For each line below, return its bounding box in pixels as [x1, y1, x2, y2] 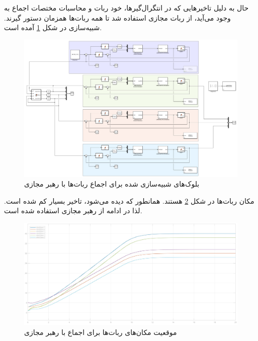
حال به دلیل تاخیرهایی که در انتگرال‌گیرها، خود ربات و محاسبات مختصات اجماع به [4, 3, 249, 13]
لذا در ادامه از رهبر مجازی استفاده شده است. [4, 205, 142, 216]
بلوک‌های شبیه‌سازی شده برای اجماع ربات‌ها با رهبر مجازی [24, 179, 200, 189]
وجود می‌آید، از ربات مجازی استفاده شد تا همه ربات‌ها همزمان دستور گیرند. [4, 12, 231, 23]
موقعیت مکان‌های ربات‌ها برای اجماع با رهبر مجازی [24, 326, 177, 337]
